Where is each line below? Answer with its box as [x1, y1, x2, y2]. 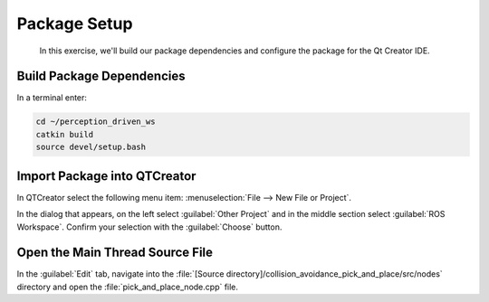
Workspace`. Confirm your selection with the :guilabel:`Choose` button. [16, 222, 283, 232]
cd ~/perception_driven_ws [35, 117, 156, 127]
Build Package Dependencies [16, 69, 186, 84]
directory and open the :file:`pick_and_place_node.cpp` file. [16, 281, 239, 292]
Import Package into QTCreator [16, 168, 197, 184]
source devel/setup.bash [35, 142, 147, 153]
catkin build [35, 129, 94, 139]
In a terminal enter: [16, 92, 88, 103]
